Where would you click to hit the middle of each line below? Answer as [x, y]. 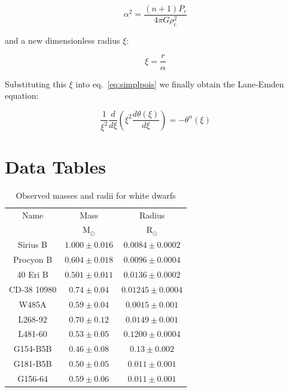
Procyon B [33, 259]
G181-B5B [33, 364]
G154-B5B [33, 349]
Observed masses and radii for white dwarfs [96, 195]
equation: [22, 95]
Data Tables [55, 166]
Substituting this [36, 83]
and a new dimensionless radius [63, 40]
